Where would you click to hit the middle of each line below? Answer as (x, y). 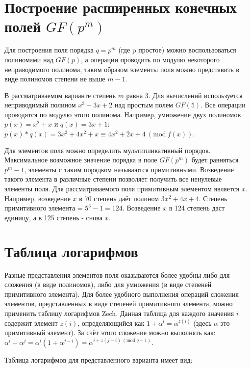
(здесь (202, 323)
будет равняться (215, 160)
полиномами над (29, 59)
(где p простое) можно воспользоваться (177, 50)
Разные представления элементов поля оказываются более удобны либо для (117, 275)
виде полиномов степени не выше (55, 79)
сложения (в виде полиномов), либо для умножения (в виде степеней (108, 284)
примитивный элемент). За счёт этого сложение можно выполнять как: (110, 332)
